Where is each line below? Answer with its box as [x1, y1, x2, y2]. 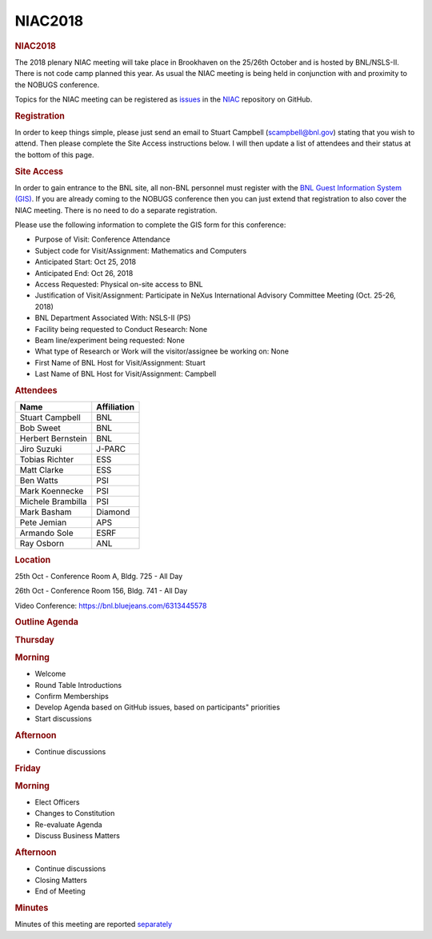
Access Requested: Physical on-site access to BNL [34, 279, 203, 289]
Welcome [34, 669, 66, 679]
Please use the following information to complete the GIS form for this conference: [14, 220, 286, 230]
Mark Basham [19, 506, 72, 517]
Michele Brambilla [19, 496, 87, 507]
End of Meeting [34, 886, 86, 896]
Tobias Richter [19, 454, 74, 466]
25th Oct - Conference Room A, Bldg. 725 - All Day [14, 571, 183, 581]
